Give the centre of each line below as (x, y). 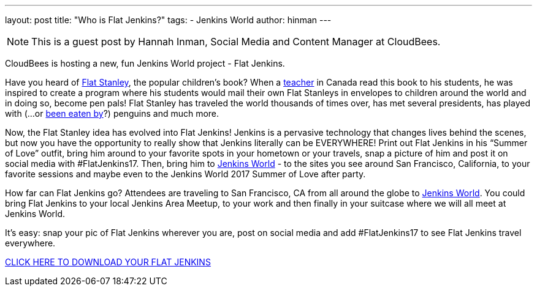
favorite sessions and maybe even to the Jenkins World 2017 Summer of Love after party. (185, 174)
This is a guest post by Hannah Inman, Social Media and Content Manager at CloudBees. (236, 42)
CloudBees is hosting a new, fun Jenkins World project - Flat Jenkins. (145, 63)
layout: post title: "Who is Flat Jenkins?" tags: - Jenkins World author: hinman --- (168, 20)
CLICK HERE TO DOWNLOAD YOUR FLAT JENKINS (108, 262)
